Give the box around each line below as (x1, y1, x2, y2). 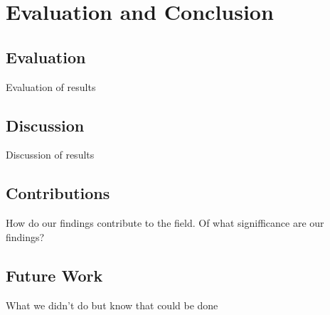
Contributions (6, 182, 110, 204)
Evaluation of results (6, 79, 96, 94)
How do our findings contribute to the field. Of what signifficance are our (6, 215, 324, 230)
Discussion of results (6, 147, 95, 162)
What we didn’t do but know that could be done (6, 297, 218, 312)
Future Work (6, 264, 103, 286)
